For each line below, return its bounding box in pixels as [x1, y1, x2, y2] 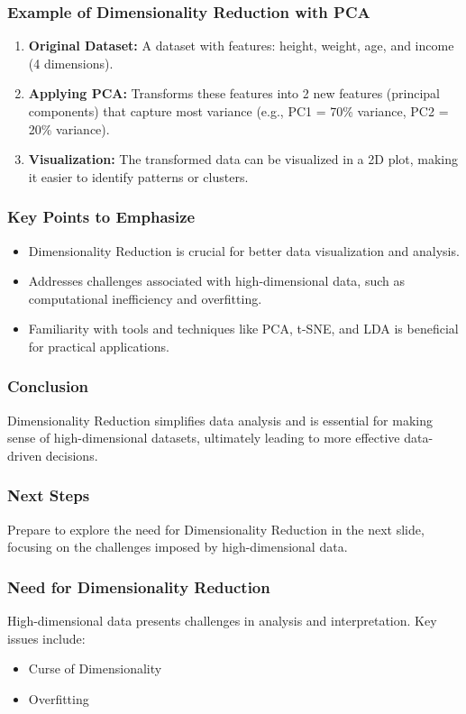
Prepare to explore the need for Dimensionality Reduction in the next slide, [7, 519, 425, 538]
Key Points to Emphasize [7, 206, 196, 228]
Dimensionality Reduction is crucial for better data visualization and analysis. [28, 241, 460, 260]
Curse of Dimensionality [28, 659, 162, 678]
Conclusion [7, 375, 88, 398]
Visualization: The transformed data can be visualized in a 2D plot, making [28, 150, 459, 169]
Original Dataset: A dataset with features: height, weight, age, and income [28, 36, 454, 55]
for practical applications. [28, 336, 169, 355]
